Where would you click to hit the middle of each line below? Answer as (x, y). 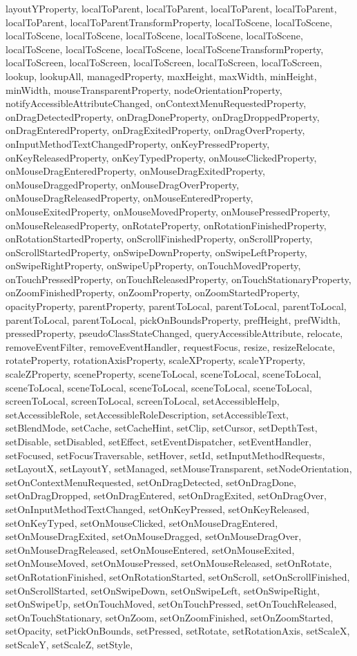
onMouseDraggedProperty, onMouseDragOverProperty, (123, 184)
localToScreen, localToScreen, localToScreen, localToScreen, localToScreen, (164, 62)
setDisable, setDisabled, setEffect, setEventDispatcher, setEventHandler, (158, 441)
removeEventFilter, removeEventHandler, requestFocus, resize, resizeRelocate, (171, 346)
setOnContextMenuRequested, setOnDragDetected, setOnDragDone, (151, 482)
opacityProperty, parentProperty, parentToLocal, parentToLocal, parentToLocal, (176, 306)
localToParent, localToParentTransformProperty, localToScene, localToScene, (169, 22)
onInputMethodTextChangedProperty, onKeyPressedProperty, (138, 143)
